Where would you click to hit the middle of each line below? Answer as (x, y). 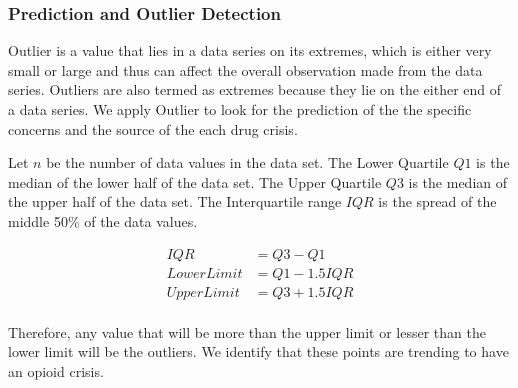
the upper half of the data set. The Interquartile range (175, 201)
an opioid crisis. (56, 370)
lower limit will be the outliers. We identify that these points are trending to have (258, 351)
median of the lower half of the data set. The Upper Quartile (195, 181)
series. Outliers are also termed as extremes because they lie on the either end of (255, 89)
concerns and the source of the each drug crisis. (153, 128)
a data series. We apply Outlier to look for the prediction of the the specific (240, 109)
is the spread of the (437, 201)
